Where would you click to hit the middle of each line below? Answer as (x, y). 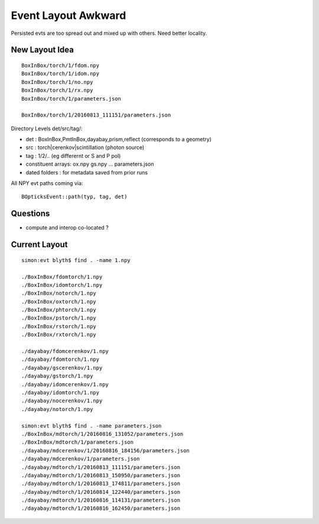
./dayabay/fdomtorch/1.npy (61, 360)
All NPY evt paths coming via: (47, 183)
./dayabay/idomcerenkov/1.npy (65, 384)
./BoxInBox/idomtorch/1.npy (62, 285)
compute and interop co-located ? (67, 228)
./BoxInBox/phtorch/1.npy (59, 310)
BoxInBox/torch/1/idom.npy (61, 74)
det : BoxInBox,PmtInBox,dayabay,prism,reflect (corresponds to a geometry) (119, 140)
